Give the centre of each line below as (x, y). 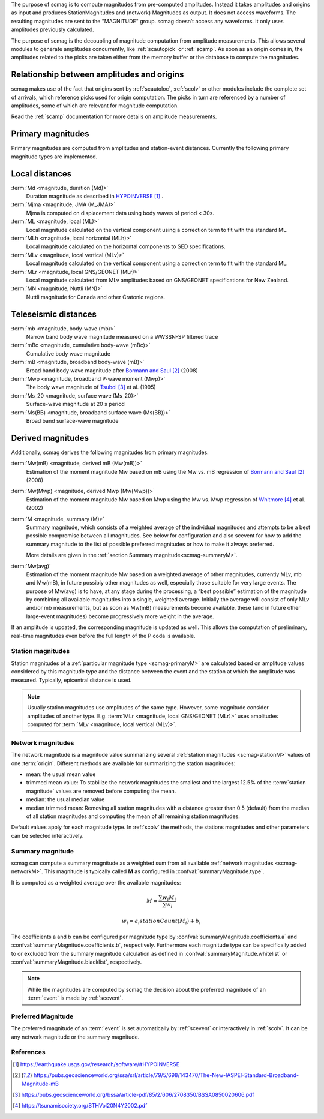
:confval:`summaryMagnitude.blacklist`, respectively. (76, 962)
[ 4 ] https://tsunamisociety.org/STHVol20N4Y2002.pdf (80, 1106)
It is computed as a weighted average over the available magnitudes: (96, 882)
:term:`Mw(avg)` (31, 566)
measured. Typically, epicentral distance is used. (71, 680)
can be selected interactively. (47, 835)
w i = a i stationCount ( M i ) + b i (161, 922)
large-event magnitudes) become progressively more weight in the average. (120, 616)
